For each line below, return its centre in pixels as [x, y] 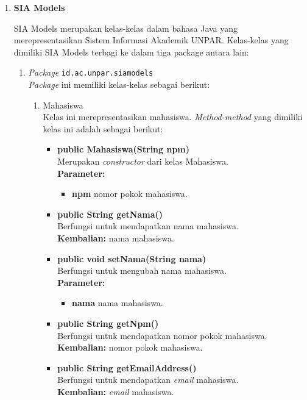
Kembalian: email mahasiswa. [116, 391]
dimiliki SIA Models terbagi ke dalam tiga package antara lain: [131, 52]
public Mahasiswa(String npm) [124, 149]
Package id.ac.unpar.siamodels [91, 72]
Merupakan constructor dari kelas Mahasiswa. [143, 161]
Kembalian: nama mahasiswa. [116, 237]
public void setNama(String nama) [132, 258]
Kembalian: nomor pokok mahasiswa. [130, 347]
